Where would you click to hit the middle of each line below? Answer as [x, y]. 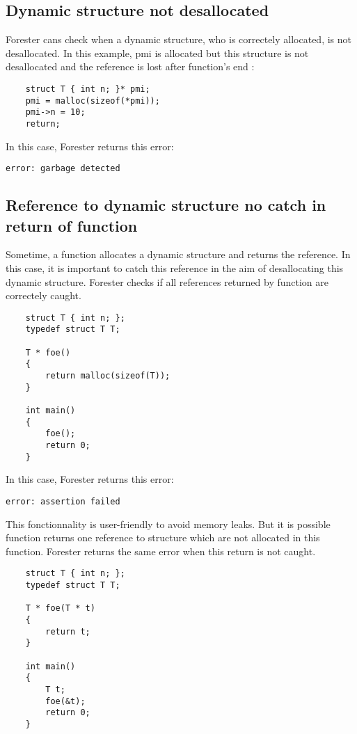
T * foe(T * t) [60, 608]
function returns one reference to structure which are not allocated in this [163, 537]
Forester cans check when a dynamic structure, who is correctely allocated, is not [178, 39]
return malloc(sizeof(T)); [108, 376]
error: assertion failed [63, 501]
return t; [68, 631]
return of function [72, 225]
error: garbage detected [63, 169]
